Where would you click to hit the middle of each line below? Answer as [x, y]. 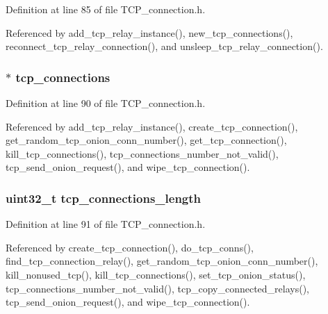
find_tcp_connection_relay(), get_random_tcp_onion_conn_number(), [162, 261]
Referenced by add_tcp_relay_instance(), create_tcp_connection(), [152, 126]
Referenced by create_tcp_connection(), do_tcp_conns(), [130, 247]
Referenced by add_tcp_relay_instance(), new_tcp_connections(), [149, 32]
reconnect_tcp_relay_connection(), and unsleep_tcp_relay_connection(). [164, 46]
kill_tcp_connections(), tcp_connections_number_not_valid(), [142, 153]
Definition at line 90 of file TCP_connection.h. [106, 103]
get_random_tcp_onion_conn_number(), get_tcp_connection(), [146, 140]
